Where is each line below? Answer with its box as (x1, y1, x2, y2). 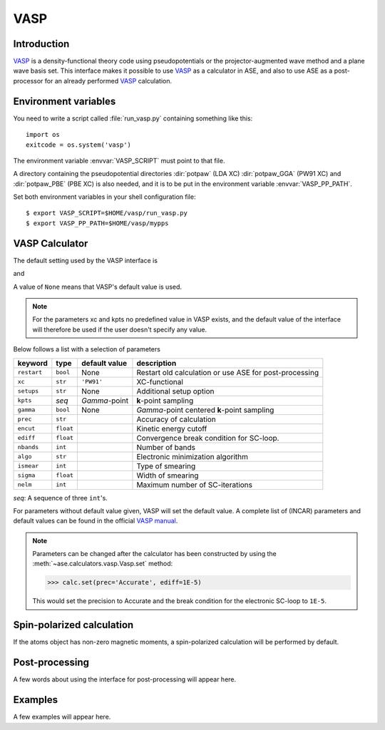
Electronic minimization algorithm (136, 451, 249, 461)
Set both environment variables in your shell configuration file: (13, 192, 196, 201)
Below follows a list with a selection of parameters (13, 345, 160, 354)
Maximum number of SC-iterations (136, 480, 253, 490)
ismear (17, 462, 39, 470)
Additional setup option (136, 386, 215, 396)
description (136, 358, 177, 368)
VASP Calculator (13, 237, 88, 250)
